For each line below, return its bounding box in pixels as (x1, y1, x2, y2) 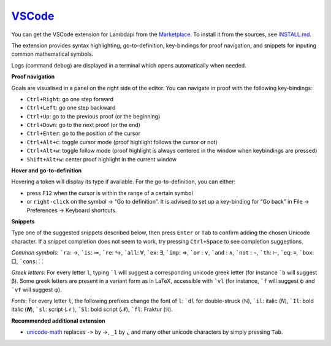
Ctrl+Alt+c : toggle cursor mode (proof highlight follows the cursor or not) (26, 138, 218, 145)
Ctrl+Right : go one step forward (26, 95, 113, 102)
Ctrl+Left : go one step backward (26, 104, 116, 112)
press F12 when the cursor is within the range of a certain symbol (26, 189, 193, 196)
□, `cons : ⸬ (11, 258, 44, 265)
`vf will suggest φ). (11, 286, 62, 293)
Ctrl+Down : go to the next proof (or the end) (26, 121, 141, 129)
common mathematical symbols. (11, 50, 94, 58)
